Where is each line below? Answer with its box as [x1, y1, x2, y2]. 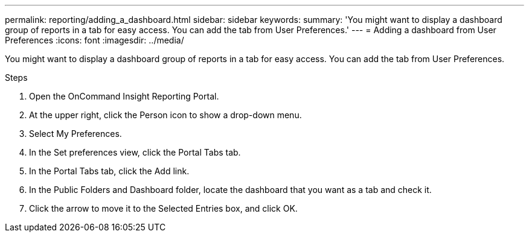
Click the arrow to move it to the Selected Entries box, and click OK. [29, 203, 298, 213]
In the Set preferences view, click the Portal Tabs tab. [29, 147, 241, 157]
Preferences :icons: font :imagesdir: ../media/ [5, 35, 184, 45]
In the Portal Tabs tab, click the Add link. [29, 166, 190, 176]
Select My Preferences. [29, 128, 122, 139]
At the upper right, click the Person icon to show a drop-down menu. [29, 110, 302, 120]
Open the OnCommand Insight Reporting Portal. [29, 91, 219, 101]
